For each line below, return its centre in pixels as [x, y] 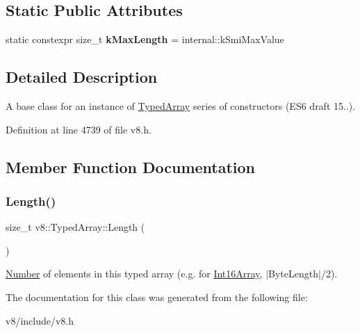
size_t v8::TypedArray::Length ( [75, 227]
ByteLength [294, 274]
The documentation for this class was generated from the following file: [157, 297]
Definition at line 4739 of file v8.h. [79, 129]
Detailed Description [82, 77]
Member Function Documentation [131, 166]
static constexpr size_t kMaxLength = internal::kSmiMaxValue [145, 39]
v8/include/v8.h [40, 320]
